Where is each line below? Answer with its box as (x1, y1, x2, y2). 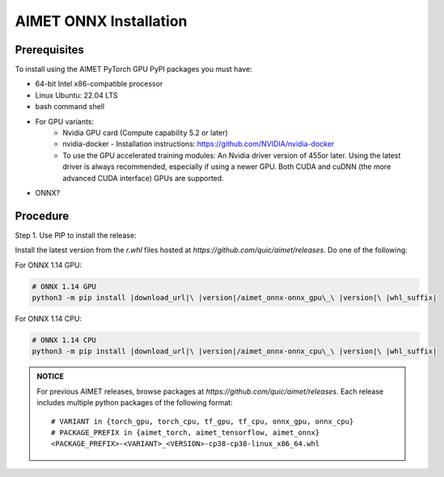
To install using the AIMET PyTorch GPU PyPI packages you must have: (15, 65, 252, 74)
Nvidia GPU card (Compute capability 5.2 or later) (62, 128, 228, 137)
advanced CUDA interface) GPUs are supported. (62, 173, 224, 183)
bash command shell (35, 102, 105, 112)
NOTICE (36, 372, 65, 382)
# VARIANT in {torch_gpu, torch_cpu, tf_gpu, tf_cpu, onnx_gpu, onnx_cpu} (51, 416, 354, 426)
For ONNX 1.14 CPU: (15, 314, 82, 323)
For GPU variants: (35, 116, 95, 126)
